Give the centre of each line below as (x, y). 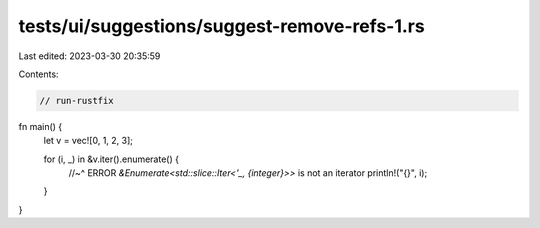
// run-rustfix (76, 100)
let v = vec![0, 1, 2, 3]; (88, 141)
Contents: (38, 74)
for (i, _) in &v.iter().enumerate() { (111, 159)
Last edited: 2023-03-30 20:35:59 (89, 56)
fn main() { (40, 126)
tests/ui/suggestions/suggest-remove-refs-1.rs (221, 26)
